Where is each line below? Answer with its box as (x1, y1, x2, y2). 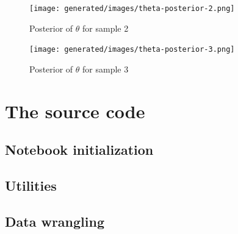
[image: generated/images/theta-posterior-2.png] (29, 4, 235, 13)
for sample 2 (82, 21, 129, 34)
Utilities (5, 176, 57, 195)
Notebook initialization (5, 140, 154, 159)
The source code (5, 98, 145, 123)
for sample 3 (82, 62, 129, 75)
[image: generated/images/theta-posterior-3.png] (29, 45, 235, 54)
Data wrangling (5, 211, 104, 230)
